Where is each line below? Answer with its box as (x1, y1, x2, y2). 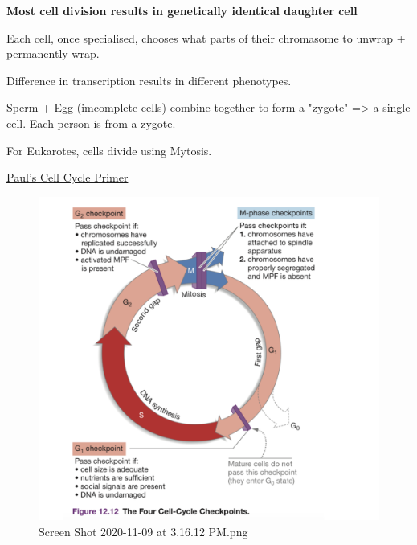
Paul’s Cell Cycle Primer (6, 169, 129, 186)
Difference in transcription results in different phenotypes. (6, 72, 292, 88)
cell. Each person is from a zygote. (6, 114, 176, 131)
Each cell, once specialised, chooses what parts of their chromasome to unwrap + (6, 29, 406, 46)
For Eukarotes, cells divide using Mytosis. (6, 141, 212, 158)
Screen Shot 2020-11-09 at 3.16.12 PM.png (39, 522, 248, 539)
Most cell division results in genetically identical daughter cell (6, 2, 358, 18)
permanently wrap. (6, 45, 100, 62)
